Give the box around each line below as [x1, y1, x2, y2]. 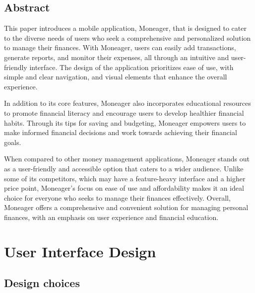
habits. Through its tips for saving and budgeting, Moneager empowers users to [4, 117, 246, 128]
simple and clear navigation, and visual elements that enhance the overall [4, 72, 227, 82]
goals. [4, 137, 21, 147]
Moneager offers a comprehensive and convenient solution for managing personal [4, 202, 249, 213]
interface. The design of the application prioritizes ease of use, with [29, 62, 234, 72]
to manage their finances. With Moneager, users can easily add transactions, [4, 42, 236, 53]
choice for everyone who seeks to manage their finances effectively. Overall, [4, 192, 231, 203]
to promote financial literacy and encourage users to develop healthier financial [4, 107, 244, 118]
